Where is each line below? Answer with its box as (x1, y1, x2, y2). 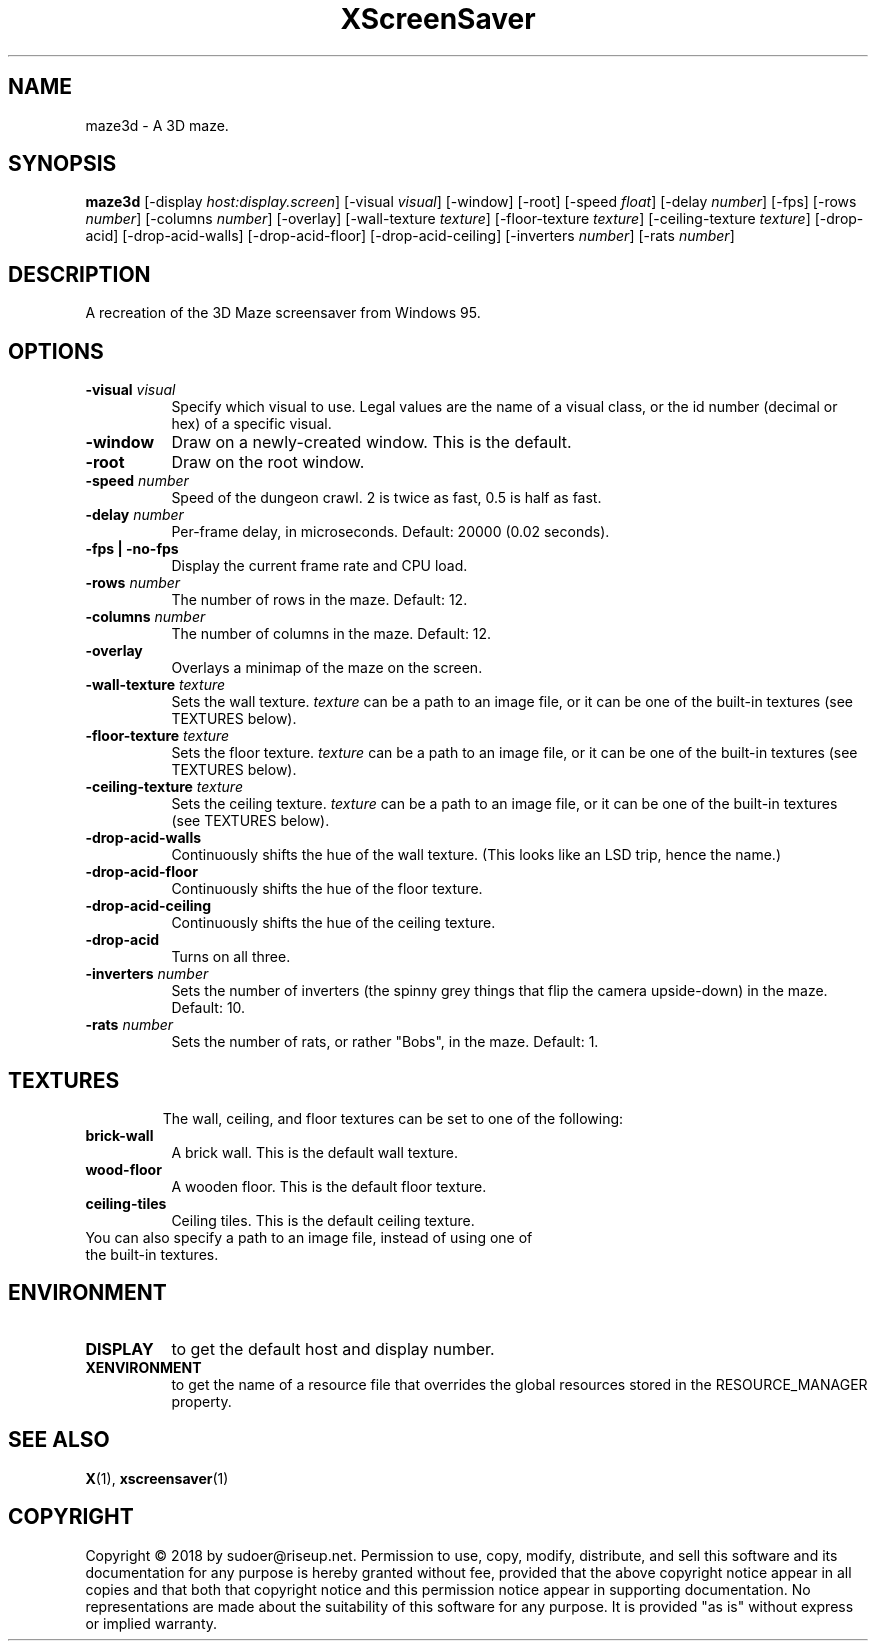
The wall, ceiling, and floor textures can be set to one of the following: (162, 1109, 624, 1127)
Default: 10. (171, 999, 246, 1017)
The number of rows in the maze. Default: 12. (171, 591, 468, 609)
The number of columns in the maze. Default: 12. (171, 625, 492, 643)
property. (171, 1392, 232, 1410)
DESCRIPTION (8, 261, 151, 287)
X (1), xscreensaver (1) (85, 1469, 229, 1487)
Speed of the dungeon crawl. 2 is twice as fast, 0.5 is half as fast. (171, 489, 602, 507)
